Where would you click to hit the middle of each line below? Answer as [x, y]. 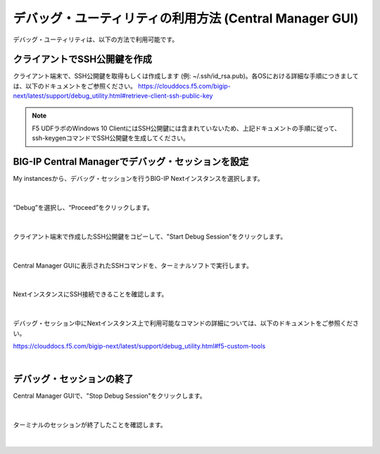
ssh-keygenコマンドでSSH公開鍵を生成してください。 [110, 138]
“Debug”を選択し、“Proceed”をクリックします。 [83, 208]
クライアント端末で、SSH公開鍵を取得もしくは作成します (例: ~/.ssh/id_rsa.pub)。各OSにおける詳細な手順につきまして [186, 76]
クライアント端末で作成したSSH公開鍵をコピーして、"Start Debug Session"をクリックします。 [150, 237]
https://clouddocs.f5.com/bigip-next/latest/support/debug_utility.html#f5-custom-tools [139, 346]
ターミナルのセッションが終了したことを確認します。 [90, 425]
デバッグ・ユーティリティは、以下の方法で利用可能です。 [96, 39]
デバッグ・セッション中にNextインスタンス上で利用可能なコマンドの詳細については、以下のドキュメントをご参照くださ [186, 323]
